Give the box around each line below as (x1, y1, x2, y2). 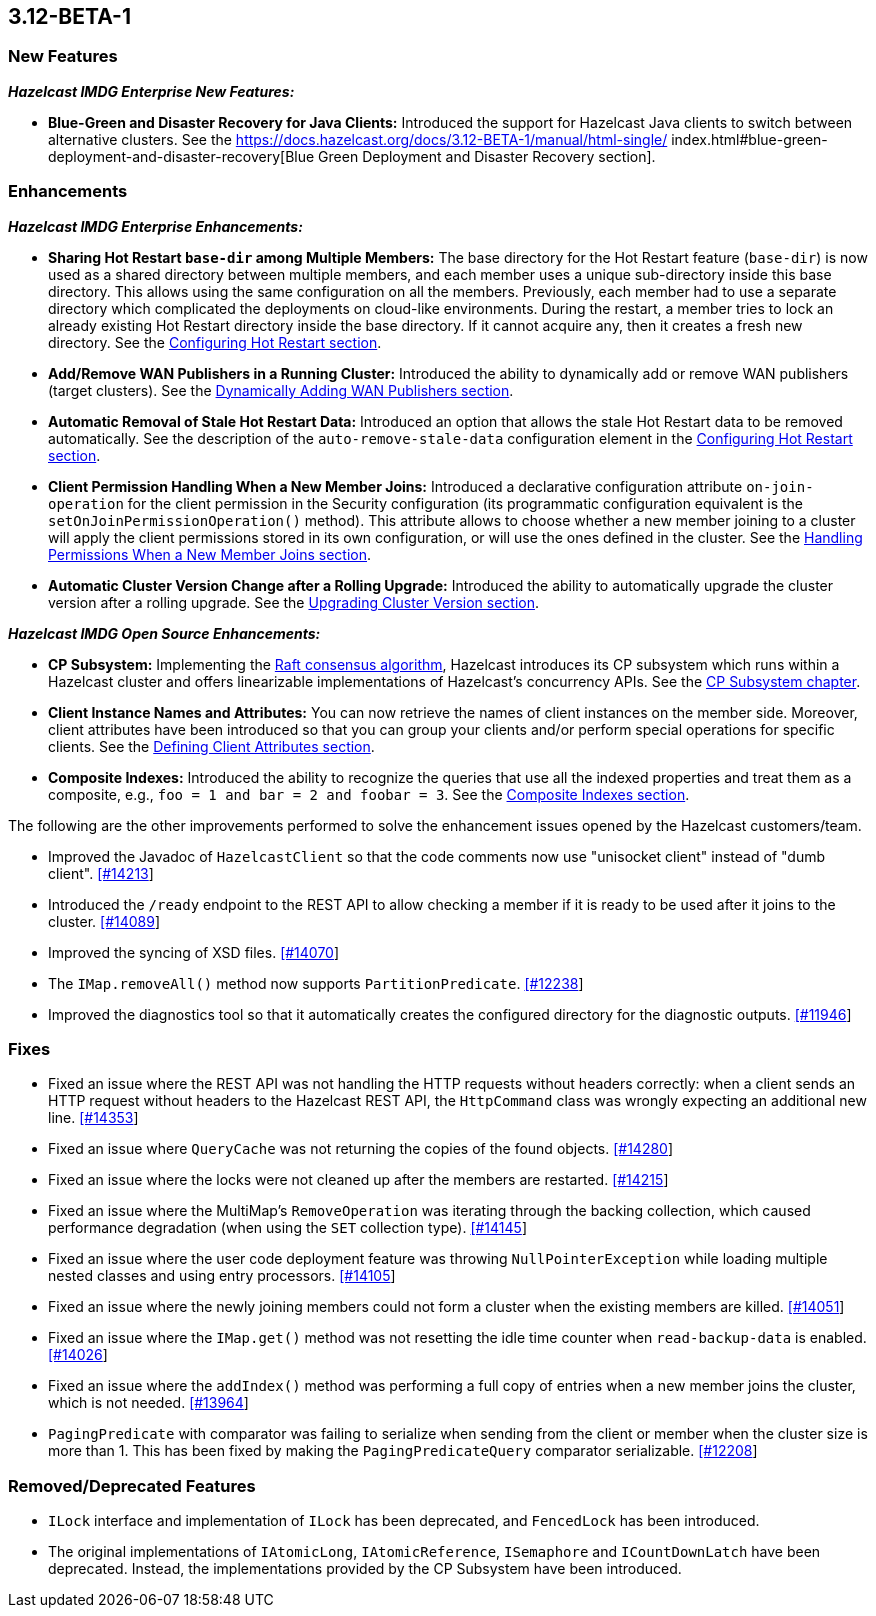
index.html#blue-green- (671, 130, 828, 148)
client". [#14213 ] (48, 864, 154, 882)
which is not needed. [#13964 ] (48, 1394, 249, 1412)
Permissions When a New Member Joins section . (48, 545, 372, 563)
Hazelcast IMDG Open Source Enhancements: (8, 624, 321, 642)
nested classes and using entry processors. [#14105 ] (48, 1267, 396, 1285)
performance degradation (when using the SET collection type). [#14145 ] (48, 1219, 527, 1237)
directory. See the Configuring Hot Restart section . (48, 333, 382, 351)
